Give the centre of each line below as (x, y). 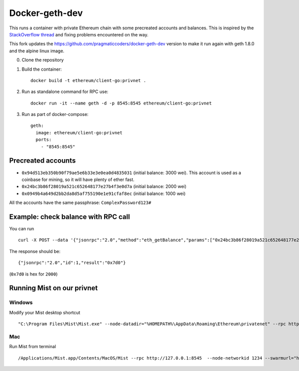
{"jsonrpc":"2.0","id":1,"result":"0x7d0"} (72, 263)
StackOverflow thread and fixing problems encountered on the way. (79, 34)
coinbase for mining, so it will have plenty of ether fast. (78, 180)
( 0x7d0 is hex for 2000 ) (33, 274)
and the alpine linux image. (37, 51)
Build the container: (42, 69)
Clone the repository (43, 60)
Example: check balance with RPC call (70, 217)
